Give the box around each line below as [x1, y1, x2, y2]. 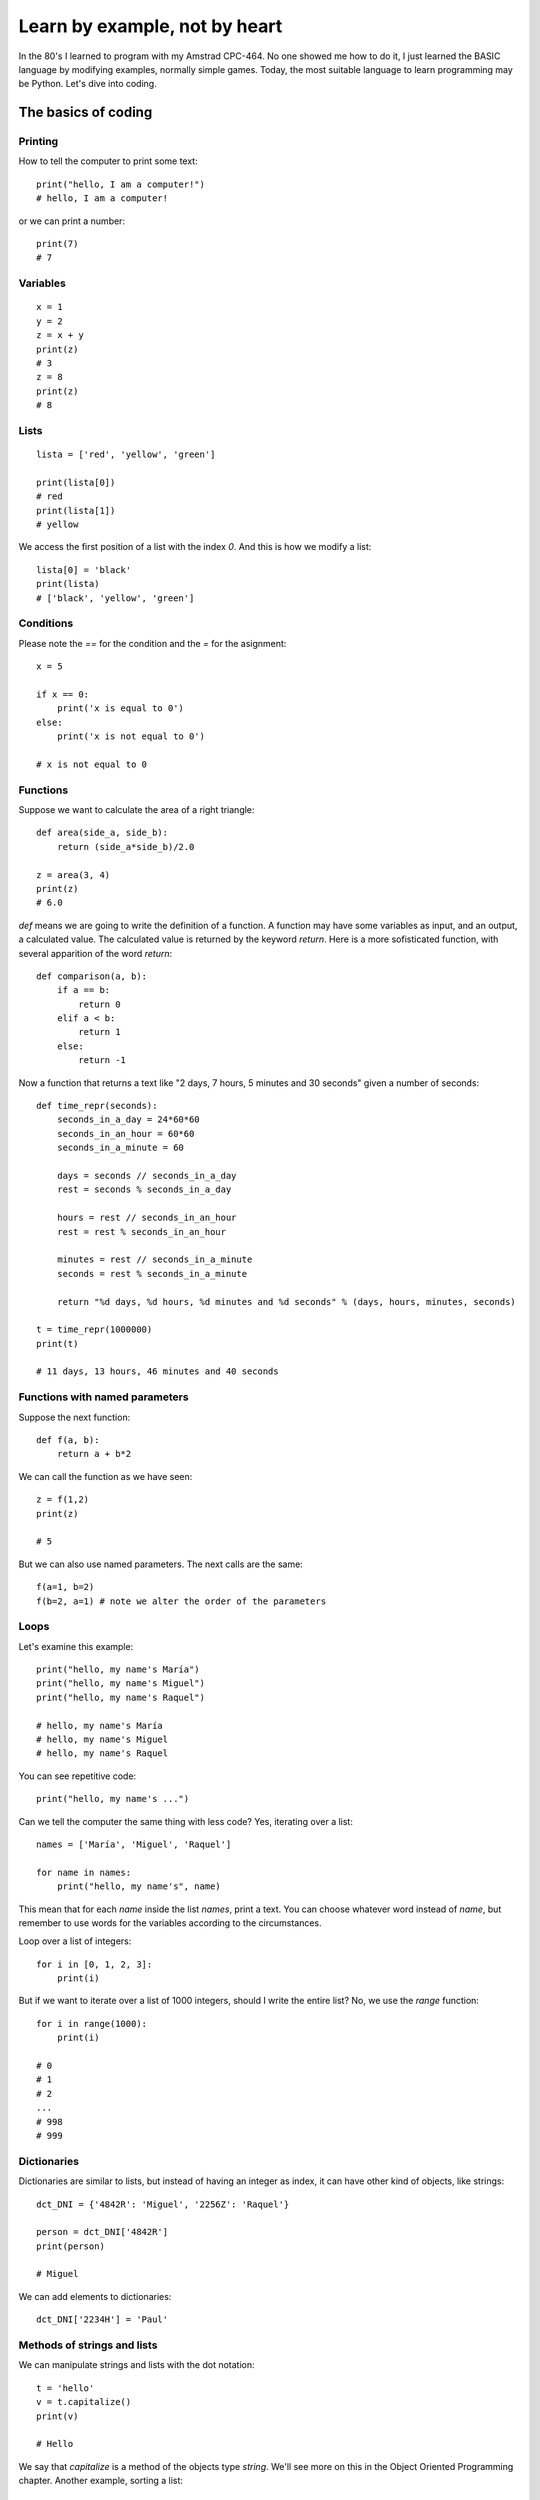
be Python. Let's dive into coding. [18, 78, 157, 90]
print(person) [36, 2240, 105, 2252]
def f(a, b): [36, 1434, 100, 1445]
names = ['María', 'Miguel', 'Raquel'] [36, 1838, 232, 1850]
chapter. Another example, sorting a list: [18, 2475, 184, 2487]
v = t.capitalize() [36, 2396, 132, 2408]
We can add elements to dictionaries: [18, 2290, 172, 2302]
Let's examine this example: [18, 1640, 134, 1652]
